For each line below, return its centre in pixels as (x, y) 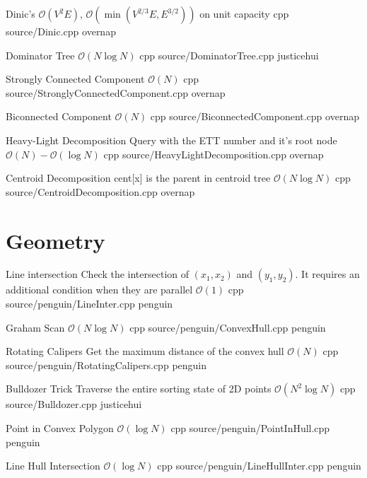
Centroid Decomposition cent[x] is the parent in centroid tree (138, 178)
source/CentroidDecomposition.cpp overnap (100, 191)
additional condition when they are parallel (99, 290)
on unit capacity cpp (244, 13)
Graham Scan (35, 327)
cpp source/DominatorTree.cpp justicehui (229, 55)
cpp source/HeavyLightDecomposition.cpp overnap (214, 154)
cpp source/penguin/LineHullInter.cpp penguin (259, 466)
